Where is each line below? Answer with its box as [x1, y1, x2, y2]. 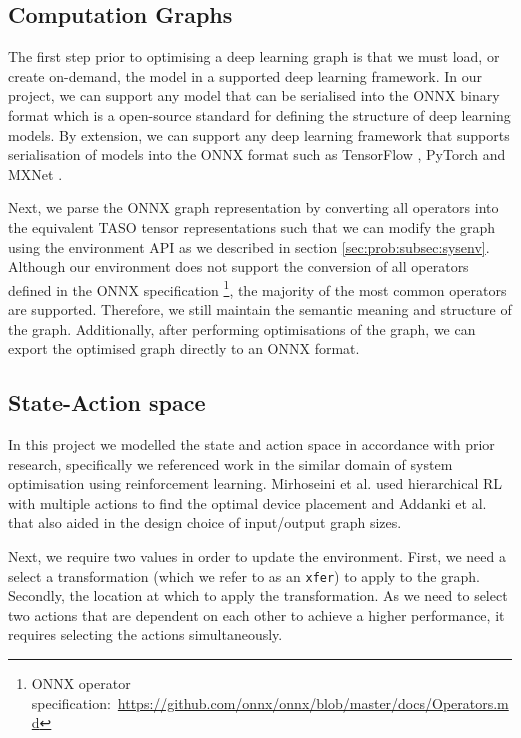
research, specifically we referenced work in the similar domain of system [8, 453, 453, 474]
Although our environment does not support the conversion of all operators [8, 256, 469, 277]
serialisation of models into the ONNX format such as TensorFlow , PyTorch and [8, 144, 506, 165]
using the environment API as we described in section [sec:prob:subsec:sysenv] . [8, 236, 490, 257]
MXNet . [8, 163, 63, 184]
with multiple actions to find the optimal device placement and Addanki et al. [8, 492, 487, 513]
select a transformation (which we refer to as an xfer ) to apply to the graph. [8, 565, 481, 586]
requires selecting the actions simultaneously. [8, 624, 283, 645]
